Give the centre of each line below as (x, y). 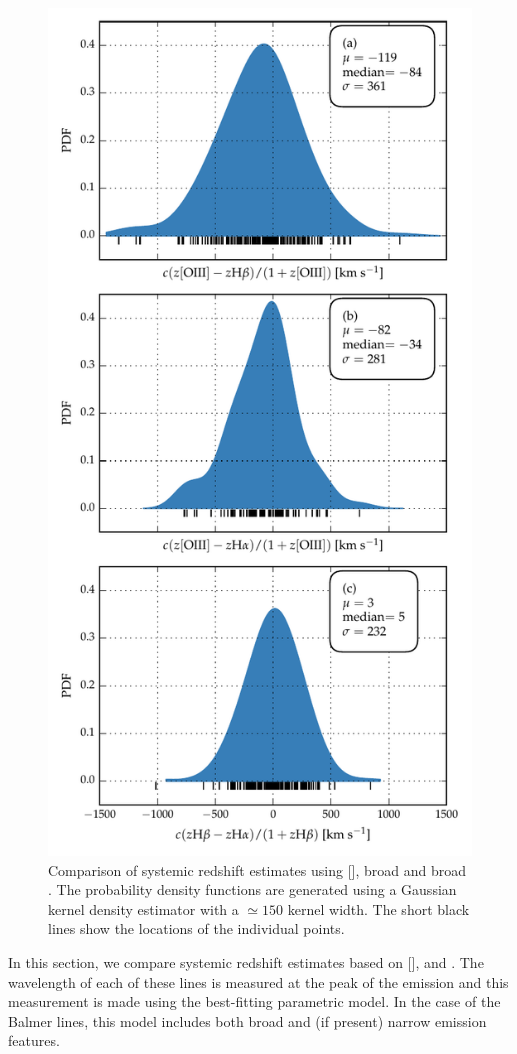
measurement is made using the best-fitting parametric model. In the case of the (254, 1001)
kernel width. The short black (378, 908)
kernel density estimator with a (143, 908)
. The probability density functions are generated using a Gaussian (252, 889)
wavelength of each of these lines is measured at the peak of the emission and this (258, 981)
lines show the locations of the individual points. (196, 928)
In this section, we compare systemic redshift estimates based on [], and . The (246, 961)
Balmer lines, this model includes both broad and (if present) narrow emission (247, 1020)
